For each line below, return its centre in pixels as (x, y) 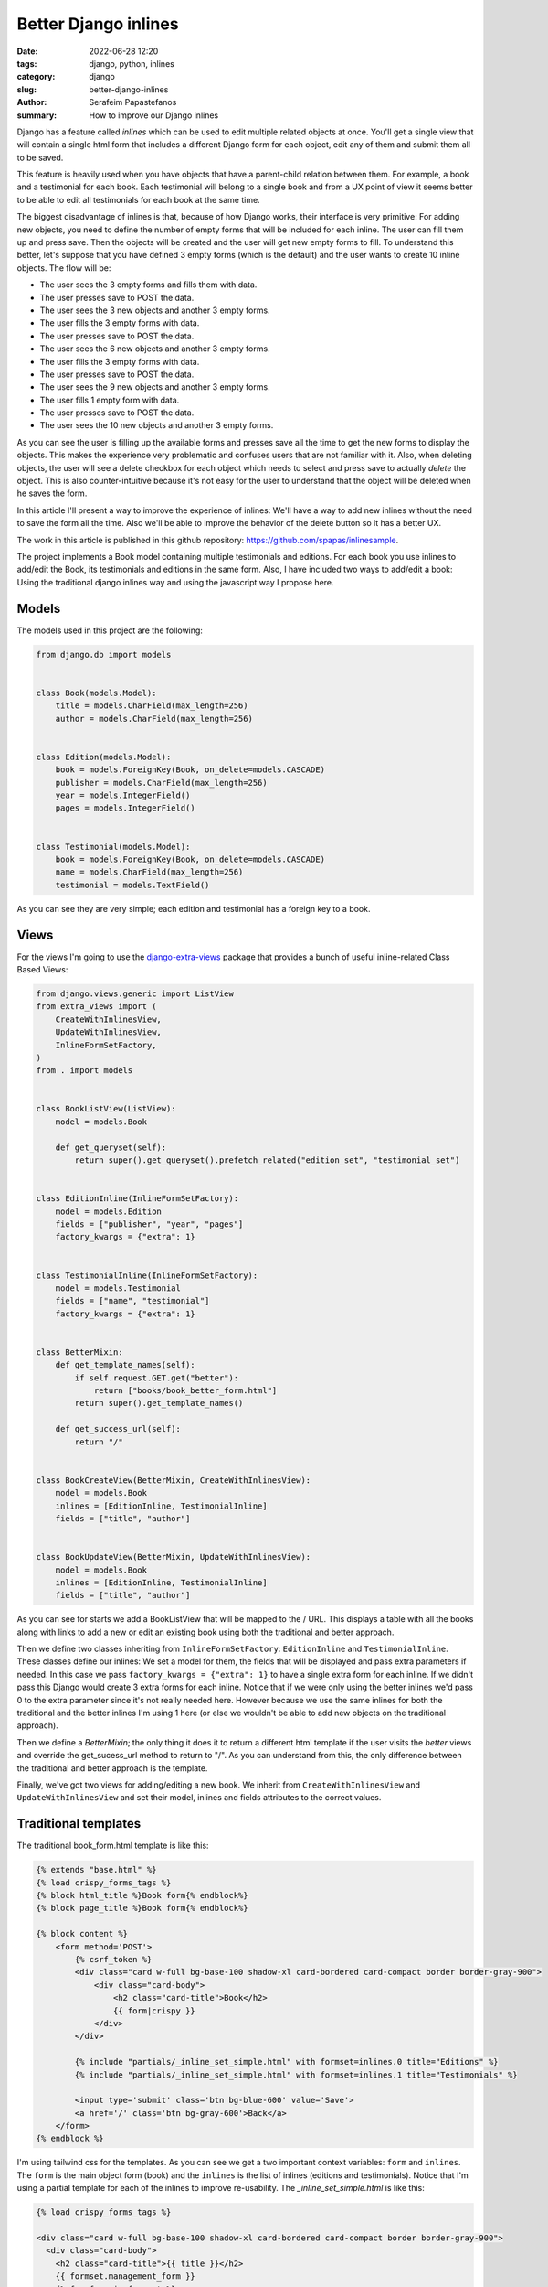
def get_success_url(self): (118, 1429)
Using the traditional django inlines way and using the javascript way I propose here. (175, 582)
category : (36, 77)
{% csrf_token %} (113, 1960)
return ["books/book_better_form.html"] (185, 1391)
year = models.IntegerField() (123, 795)
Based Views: (42, 969)
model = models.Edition (108, 1211)
